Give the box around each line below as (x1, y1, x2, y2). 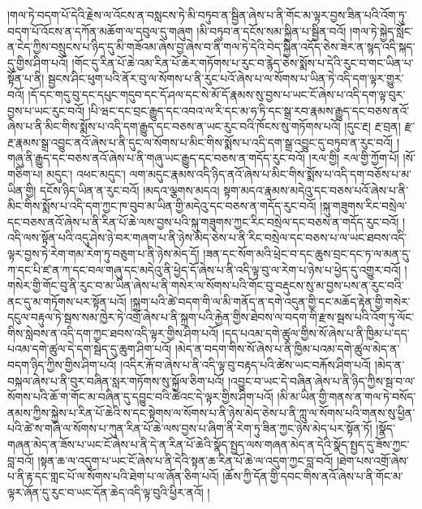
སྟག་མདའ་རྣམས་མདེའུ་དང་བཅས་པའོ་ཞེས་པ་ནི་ (223, 181, 409, 198)
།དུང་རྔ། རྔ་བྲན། (344, 118, 401, 135)
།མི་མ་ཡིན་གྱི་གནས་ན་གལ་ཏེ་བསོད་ (277, 388, 416, 405)
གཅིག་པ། (7, 165, 43, 182)
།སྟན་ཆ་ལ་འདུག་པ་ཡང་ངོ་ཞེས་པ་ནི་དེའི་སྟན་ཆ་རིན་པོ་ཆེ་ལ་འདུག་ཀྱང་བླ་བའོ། (37, 451, 334, 468)
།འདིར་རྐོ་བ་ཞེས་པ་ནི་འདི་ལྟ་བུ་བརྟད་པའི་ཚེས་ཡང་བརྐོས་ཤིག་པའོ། (120, 356, 372, 373)
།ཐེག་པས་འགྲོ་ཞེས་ (336, 451, 409, 468)
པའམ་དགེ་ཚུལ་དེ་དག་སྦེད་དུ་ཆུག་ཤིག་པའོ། (7, 340, 172, 357)
